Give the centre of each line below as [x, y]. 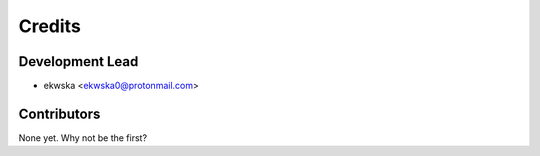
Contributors [59, 113]
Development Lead [78, 61]
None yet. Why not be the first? [83, 137]
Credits [50, 26]
